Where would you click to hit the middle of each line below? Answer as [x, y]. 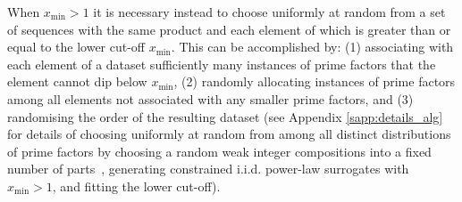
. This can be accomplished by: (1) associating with [312, 47]
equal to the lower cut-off [76, 47]
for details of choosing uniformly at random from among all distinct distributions [229, 134]
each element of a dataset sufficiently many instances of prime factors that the [222, 64]
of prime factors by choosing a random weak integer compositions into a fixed [219, 151]
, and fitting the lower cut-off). [136, 186]
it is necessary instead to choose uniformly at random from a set [269, 12]
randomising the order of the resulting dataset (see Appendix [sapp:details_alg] [225, 116]
